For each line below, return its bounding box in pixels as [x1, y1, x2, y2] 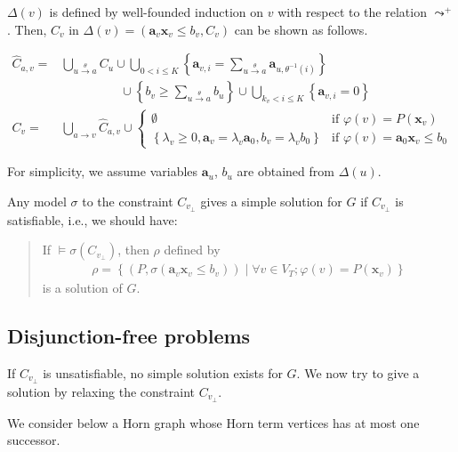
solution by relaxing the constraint [7, 382, 196, 400]
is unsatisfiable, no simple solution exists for [43, 363, 283, 382]
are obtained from [237, 162, 334, 181]
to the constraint [82, 191, 173, 210]
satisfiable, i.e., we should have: [7, 210, 178, 229]
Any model [7, 191, 67, 210]
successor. [7, 431, 60, 449]
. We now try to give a [296, 363, 420, 382]
